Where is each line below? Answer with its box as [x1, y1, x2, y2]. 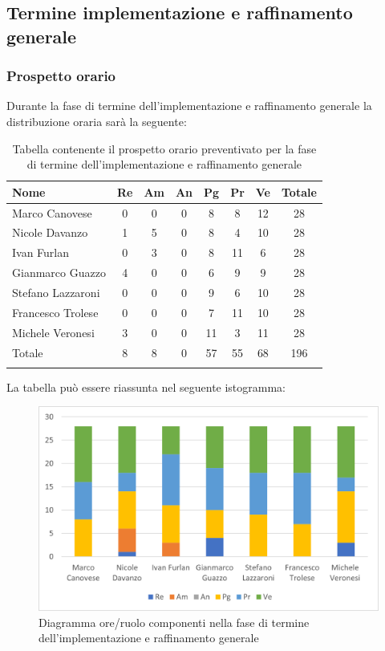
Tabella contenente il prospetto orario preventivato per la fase [12, 140, 317, 157]
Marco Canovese [12, 204, 92, 221]
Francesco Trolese [12, 303, 99, 320]
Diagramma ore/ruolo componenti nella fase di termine [38, 613, 310, 630]
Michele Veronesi [12, 323, 95, 340]
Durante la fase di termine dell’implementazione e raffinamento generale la [6, 97, 372, 114]
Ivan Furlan [12, 244, 70, 261]
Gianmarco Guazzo [12, 264, 106, 281]
